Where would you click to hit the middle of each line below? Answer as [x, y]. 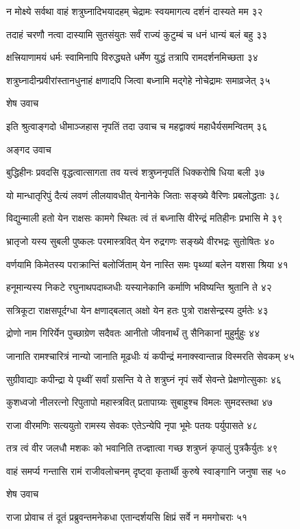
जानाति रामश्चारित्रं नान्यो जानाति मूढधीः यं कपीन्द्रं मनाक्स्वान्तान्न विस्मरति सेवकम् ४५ [150, 356]
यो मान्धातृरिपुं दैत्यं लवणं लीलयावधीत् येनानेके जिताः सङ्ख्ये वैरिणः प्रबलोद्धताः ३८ [143, 195]
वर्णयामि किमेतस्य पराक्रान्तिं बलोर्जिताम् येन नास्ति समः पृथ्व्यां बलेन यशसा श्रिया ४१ [147, 264]
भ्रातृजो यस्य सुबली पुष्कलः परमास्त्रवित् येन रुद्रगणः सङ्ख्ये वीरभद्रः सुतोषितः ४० [141, 241]
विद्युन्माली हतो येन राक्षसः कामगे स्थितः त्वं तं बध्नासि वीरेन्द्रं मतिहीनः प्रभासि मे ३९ [145, 218]
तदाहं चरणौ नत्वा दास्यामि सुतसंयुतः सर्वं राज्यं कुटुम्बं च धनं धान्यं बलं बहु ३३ [137, 34]
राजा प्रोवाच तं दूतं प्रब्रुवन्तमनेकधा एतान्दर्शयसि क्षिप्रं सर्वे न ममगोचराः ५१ [127, 517]
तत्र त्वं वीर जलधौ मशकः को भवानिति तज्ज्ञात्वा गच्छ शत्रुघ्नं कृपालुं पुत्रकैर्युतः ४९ [142, 448]
